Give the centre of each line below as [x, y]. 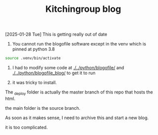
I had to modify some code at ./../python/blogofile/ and [68, 68]
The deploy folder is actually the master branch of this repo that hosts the [79, 92]
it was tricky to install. [34, 83]
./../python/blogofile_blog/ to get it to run [54, 73]
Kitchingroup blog [83, 9]
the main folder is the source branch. [43, 108]
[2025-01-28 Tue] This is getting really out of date [56, 34]
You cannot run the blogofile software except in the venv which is [79, 44]
